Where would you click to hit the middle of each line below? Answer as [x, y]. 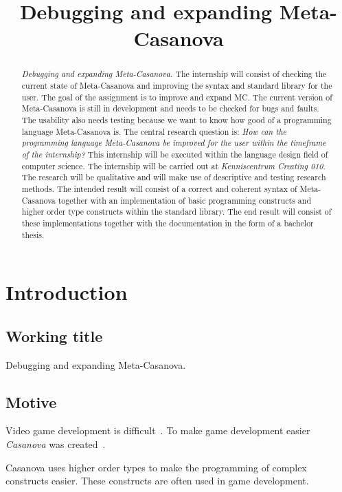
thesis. [33, 234]
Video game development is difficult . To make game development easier [158, 430]
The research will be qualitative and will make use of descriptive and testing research [174, 177]
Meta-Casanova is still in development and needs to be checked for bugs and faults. [170, 108]
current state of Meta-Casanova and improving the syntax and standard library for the [177, 86]
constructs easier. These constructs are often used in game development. [157, 481]
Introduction [67, 292]
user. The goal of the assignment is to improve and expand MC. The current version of [177, 97]
